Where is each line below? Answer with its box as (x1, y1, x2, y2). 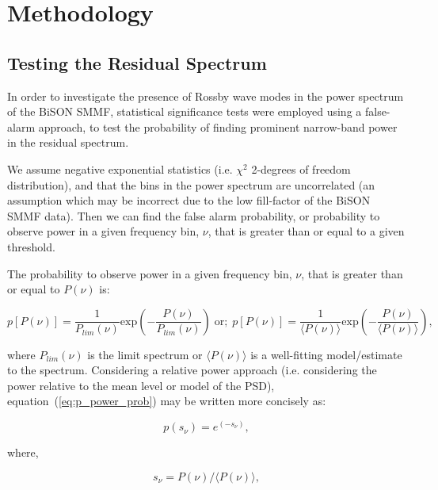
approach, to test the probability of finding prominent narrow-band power (38, 118, 398, 135)
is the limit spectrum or (87, 346, 203, 362)
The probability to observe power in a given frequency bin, (7, 265, 292, 281)
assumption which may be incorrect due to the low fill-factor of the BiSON (7, 192, 371, 209)
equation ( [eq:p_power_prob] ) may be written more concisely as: (7, 392, 326, 409)
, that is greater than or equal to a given (208, 223, 405, 239)
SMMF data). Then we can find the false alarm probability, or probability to (7, 207, 380, 224)
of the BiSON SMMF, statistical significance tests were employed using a (7, 103, 362, 120)
